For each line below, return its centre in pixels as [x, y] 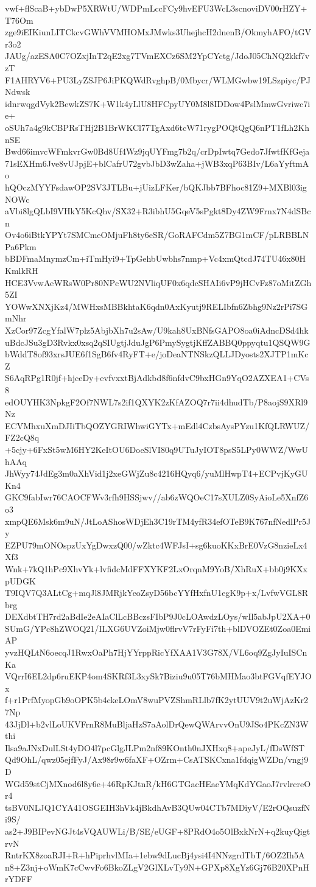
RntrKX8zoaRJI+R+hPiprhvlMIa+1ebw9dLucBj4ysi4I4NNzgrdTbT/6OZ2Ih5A [155, 855]
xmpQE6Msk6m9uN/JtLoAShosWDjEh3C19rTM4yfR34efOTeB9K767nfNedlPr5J [158, 521]
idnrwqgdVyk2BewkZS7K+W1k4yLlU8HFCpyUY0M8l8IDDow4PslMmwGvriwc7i [158, 103]
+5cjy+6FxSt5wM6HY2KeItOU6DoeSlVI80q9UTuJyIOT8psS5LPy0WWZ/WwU [157, 449]
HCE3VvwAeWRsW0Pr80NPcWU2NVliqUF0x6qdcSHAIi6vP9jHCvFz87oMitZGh [158, 282]
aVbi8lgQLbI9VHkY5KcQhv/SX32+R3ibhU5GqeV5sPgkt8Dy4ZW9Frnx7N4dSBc [158, 211]
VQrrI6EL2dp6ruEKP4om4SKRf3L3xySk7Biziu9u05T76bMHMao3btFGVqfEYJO [158, 676]
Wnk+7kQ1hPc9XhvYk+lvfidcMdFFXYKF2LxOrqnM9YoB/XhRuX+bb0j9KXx [156, 568]
